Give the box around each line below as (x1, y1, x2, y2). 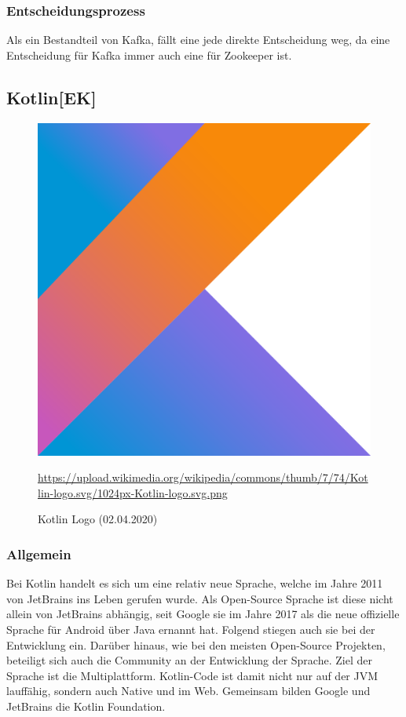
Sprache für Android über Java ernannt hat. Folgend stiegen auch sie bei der (6, 621, 375, 637)
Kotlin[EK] (6, 85, 97, 109)
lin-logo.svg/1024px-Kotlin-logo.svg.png (38, 484, 228, 500)
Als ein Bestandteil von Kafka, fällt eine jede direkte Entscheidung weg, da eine (6, 31, 390, 48)
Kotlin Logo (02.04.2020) (38, 511, 158, 527)
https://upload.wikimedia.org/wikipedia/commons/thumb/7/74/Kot (38, 469, 368, 486)
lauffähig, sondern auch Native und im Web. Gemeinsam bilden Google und (6, 682, 371, 699)
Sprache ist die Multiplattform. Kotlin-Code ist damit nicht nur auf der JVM (6, 667, 379, 683)
